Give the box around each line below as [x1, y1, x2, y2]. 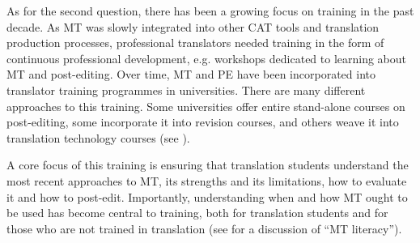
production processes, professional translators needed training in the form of [6, 34, 384, 51]
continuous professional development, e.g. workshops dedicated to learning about [6, 49, 407, 66]
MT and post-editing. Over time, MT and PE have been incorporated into [6, 66, 376, 83]
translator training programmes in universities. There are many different [6, 81, 366, 98]
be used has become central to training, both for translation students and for [6, 204, 388, 221]
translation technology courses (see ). [6, 129, 190, 146]
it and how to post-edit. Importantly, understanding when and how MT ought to [6, 188, 408, 205]
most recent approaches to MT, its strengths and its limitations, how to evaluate [6, 172, 407, 189]
